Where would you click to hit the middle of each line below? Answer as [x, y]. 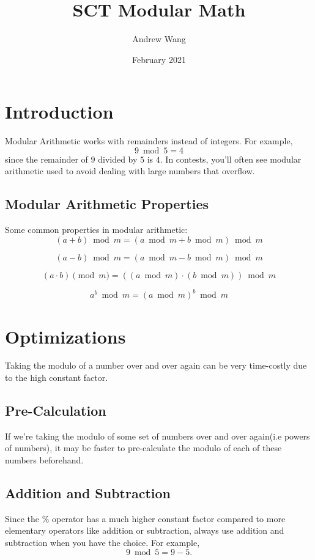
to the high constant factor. [57, 378]
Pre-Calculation [56, 411]
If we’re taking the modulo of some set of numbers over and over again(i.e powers [157, 436]
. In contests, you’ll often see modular [231, 159]
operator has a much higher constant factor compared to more [169, 518]
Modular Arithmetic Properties [107, 204]
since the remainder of [46, 159]
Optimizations [65, 336]
